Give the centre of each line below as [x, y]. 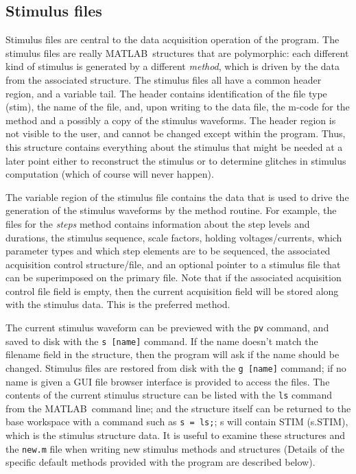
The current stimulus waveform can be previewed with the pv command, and [167, 328]
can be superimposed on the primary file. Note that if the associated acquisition [174, 277]
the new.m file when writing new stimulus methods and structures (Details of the [175, 448]
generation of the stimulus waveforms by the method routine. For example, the [171, 210]
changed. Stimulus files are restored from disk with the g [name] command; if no [176, 367]
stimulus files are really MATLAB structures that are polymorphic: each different [177, 52]
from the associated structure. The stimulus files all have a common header [164, 79]
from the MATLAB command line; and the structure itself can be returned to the [178, 408]
